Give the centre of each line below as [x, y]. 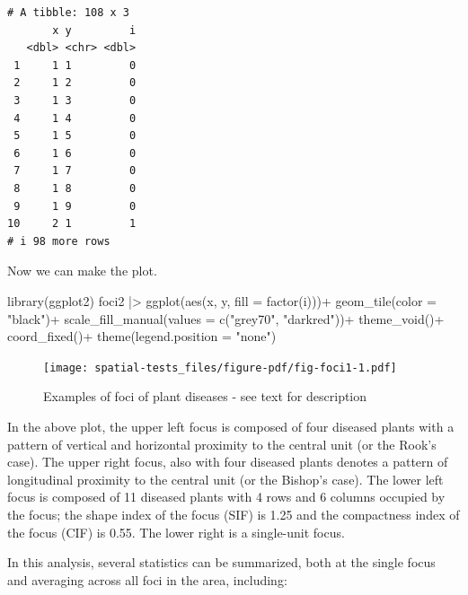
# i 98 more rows [59, 241]
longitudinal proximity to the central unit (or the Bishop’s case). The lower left [225, 479]
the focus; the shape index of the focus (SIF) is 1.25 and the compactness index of [234, 514]
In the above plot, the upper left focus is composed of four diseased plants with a [231, 426]
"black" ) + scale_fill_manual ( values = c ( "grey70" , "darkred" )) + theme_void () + [226, 318]
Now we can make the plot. [82, 271]
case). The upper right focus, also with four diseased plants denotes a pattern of [228, 462]
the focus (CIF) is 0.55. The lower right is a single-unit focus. [176, 532]
